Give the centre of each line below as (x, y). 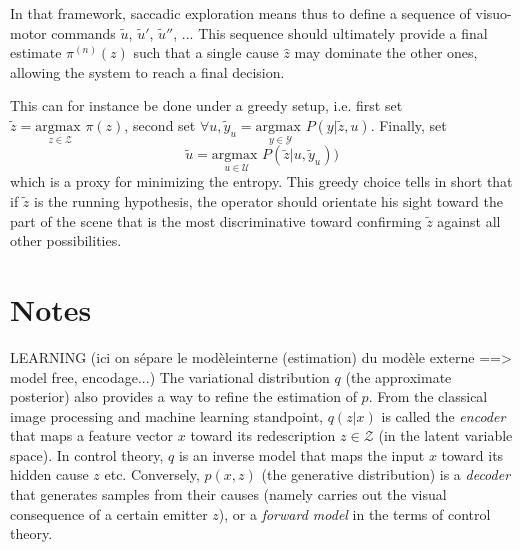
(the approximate (398, 376)
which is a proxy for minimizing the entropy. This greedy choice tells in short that (261, 181)
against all (469, 220)
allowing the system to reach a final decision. (147, 71)
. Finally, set (408, 124)
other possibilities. (66, 240)
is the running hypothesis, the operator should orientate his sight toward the (268, 201)
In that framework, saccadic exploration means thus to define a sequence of (240, 13)
